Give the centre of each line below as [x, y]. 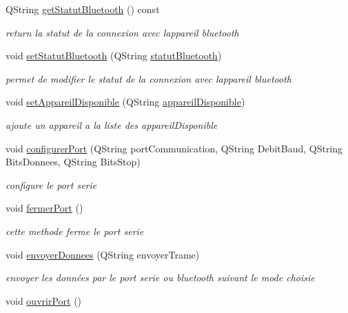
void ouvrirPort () [44, 300]
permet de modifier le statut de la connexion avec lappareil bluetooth [149, 78]
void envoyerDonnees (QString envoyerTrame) [103, 254]
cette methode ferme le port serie [75, 231]
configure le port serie [51, 184]
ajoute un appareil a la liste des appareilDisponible [112, 124]
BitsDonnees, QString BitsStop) [73, 162]
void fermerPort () [44, 208]
